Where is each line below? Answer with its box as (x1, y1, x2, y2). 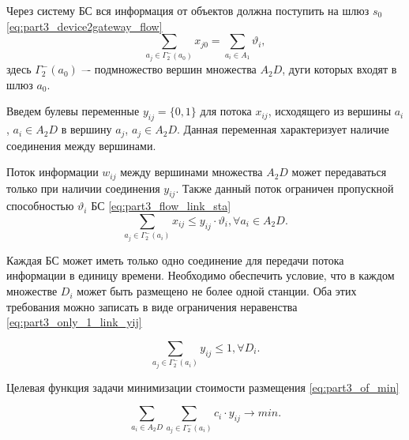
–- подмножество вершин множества (81, 61, 257, 77)
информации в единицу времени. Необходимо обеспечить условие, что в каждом (6, 267, 395, 284)
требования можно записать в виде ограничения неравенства (6, 298, 298, 314)
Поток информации (6, 164, 99, 180)
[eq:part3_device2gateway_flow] (6, 17, 163, 34)
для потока (200, 103, 252, 119)
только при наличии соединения (6, 179, 160, 196)
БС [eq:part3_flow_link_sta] (91, 197, 231, 214)
